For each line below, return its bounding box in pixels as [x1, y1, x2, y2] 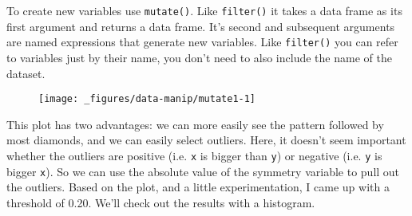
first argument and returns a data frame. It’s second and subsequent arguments [6, 18, 395, 34]
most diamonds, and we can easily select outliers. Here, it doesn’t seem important [6, 132, 406, 148]
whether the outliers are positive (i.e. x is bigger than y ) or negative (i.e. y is [6, 147, 382, 163]
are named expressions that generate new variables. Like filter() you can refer [6, 33, 398, 50]
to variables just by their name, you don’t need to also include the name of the [6, 49, 392, 65]
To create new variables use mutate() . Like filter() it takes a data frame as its [6, 2, 402, 18]
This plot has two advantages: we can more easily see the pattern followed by [6, 116, 384, 132]
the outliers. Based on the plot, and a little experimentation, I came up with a [6, 179, 390, 195]
